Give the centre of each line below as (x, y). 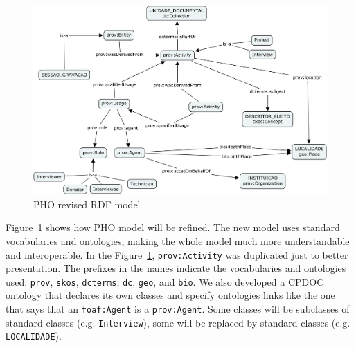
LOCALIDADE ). (34, 336)
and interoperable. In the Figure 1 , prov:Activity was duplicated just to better (177, 254)
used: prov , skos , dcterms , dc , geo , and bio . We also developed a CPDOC (165, 281)
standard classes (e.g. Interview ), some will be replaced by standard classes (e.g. (178, 322)
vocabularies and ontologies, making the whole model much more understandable (178, 240)
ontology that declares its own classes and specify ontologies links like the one (170, 295)
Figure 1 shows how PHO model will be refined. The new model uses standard (173, 227)
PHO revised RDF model (87, 204)
